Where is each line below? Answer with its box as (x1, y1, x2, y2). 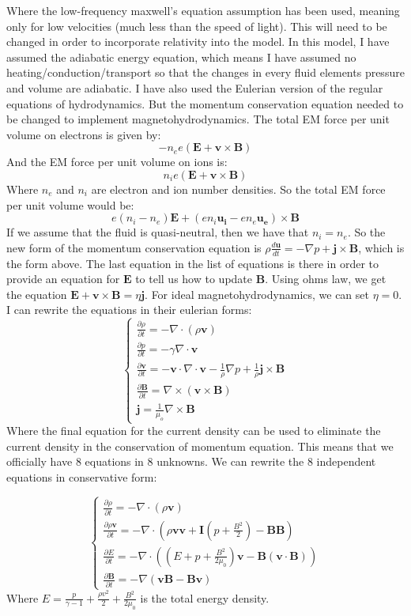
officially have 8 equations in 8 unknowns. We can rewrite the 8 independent (6, 453, 376, 470)
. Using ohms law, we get (265, 270, 386, 287)
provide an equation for (6, 270, 120, 287)
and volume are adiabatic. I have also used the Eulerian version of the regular (6, 79, 383, 96)
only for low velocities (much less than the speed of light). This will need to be (6, 17, 387, 34)
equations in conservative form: (6, 469, 157, 486)
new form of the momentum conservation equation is (6, 239, 262, 255)
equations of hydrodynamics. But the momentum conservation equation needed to (6, 95, 404, 111)
